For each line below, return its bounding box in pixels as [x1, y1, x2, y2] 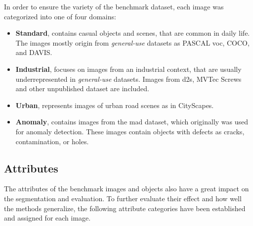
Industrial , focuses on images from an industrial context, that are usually [15, 63, 242, 74]
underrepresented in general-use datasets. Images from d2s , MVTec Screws [15, 73, 242, 84]
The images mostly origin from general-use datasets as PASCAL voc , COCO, [15, 37, 250, 48]
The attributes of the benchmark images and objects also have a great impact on [4, 183, 249, 194]
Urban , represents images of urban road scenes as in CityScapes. [15, 100, 214, 110]
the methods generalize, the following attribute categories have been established [4, 203, 246, 213]
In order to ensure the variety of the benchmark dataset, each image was [4, 1, 224, 11]
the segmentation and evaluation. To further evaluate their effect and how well [4, 193, 242, 203]
